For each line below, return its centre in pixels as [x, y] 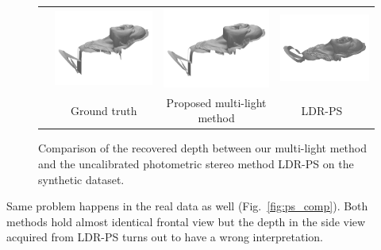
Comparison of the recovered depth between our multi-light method [203, 148]
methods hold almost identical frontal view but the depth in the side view [186, 221]
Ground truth [104, 110]
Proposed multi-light [216, 102]
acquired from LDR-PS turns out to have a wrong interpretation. [165, 237]
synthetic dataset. [81, 179]
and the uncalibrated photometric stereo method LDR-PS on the [196, 164]
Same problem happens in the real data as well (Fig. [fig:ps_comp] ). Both [187, 206]
